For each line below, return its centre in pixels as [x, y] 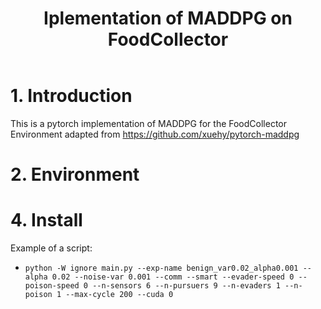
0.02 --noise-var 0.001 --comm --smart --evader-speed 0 [173, 277]
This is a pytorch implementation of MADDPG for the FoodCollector [148, 123]
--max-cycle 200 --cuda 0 [119, 295]
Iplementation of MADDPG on [168, 18]
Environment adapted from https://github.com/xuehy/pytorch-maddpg [155, 134]
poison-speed [52, 286]
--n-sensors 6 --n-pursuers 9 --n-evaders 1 [186, 286]
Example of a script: [51, 248]
